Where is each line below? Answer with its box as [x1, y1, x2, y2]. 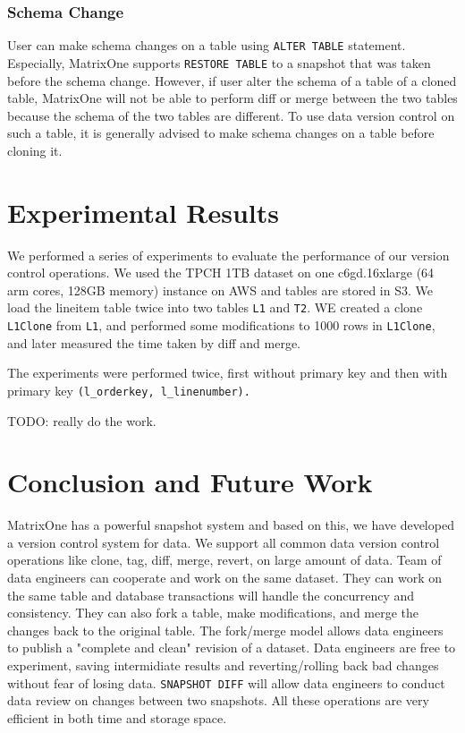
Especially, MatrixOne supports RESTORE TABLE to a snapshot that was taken [7, 53, 431, 72]
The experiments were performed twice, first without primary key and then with [7, 363, 448, 382]
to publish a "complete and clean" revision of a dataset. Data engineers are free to [7, 638, 456, 657]
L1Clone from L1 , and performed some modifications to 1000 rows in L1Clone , [7, 316, 435, 335]
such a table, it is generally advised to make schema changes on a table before [7, 124, 435, 142]
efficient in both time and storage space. [7, 708, 227, 727]
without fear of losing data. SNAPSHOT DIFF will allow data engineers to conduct [7, 673, 445, 692]
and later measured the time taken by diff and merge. [7, 333, 301, 352]
